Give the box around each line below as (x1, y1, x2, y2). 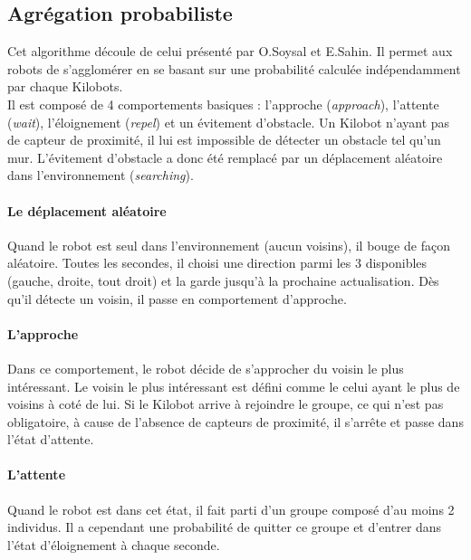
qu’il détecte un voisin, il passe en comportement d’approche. (7, 289, 347, 308)
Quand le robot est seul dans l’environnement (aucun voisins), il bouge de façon (7, 235, 450, 254)
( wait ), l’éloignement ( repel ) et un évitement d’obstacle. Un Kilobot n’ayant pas (7, 112, 450, 131)
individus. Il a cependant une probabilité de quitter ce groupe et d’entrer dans (7, 517, 442, 536)
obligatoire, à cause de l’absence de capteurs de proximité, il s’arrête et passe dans (7, 412, 464, 431)
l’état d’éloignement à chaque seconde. (7, 535, 220, 554)
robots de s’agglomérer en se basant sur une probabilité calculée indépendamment (7, 59, 461, 78)
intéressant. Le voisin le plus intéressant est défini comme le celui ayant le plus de (7, 376, 460, 395)
